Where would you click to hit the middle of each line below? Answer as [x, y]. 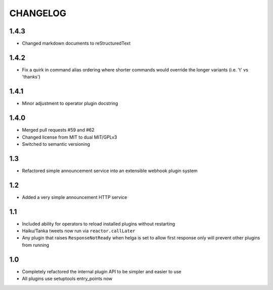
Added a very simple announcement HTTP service [75, 197]
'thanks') [31, 77]
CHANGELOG [38, 13]
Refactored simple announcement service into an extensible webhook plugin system [110, 171]
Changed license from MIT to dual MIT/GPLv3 [70, 137]
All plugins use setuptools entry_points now [67, 279]
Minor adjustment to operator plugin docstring [70, 103]
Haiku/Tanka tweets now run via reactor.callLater [79, 231]
